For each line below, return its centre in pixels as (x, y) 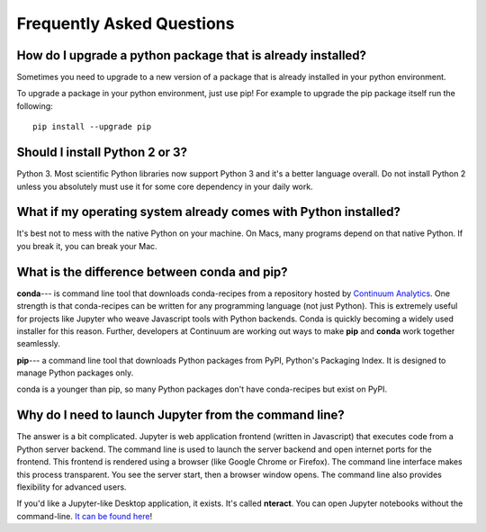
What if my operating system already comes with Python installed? (208, 212)
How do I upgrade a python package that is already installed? (192, 55)
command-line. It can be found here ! (85, 516)
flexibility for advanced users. (72, 487)
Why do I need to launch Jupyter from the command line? (181, 415)
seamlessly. (38, 344)
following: (35, 106)
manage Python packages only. (75, 373)
